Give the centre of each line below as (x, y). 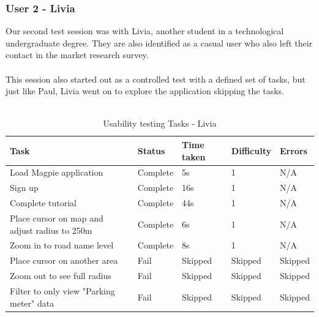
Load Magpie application (57, 172)
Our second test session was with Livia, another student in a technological (145, 31)
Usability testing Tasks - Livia (160, 123)
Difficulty (251, 150)
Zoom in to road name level (62, 245)
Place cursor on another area (64, 260)
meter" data (32, 303)
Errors (293, 150)
